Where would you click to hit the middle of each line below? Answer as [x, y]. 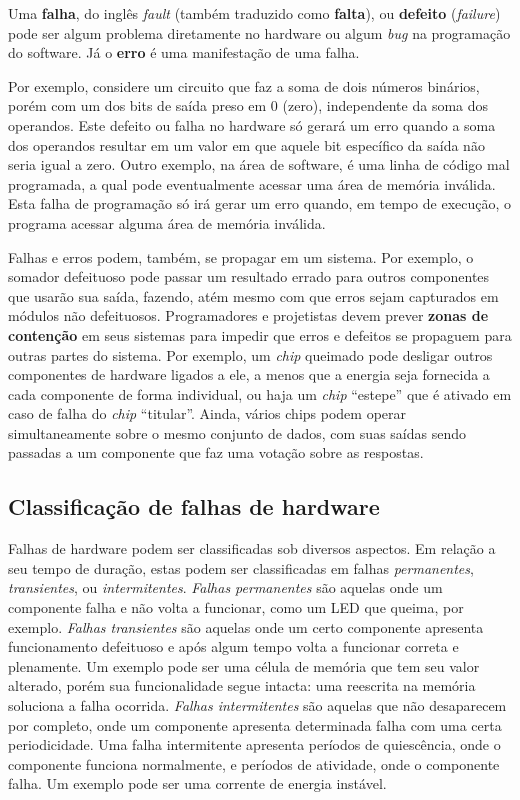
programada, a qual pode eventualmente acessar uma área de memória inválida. [252, 183]
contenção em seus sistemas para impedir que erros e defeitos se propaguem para [260, 334]
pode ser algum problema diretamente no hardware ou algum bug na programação [259, 32]
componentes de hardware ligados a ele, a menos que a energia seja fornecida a [249, 374]
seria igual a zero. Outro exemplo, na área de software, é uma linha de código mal [259, 164]
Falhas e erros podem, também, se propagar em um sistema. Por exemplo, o [241, 256]
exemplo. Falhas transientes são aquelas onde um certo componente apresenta [246, 626]
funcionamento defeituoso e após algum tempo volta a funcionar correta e [233, 646]
